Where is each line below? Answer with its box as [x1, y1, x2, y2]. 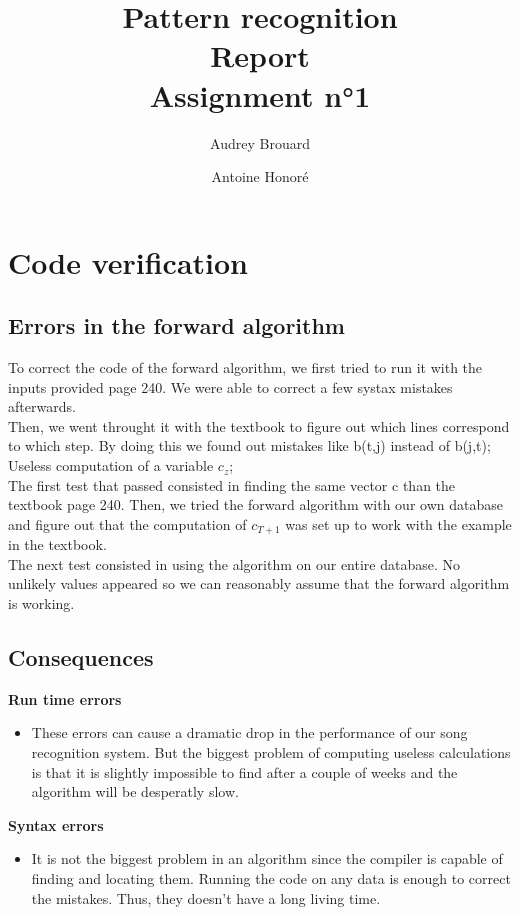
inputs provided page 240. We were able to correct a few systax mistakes [8, 376, 453, 397]
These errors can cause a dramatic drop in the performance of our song [31, 722, 468, 743]
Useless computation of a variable [8, 455, 214, 476]
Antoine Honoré [211, 166, 309, 187]
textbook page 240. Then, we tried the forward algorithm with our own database [8, 494, 503, 515]
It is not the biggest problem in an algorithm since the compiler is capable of [31, 848, 503, 869]
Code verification [8, 241, 248, 282]
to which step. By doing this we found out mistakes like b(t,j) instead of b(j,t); [8, 435, 491, 456]
